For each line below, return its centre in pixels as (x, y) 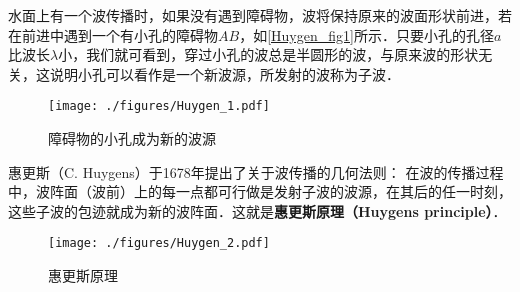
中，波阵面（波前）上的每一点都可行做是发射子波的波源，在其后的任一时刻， (260, 191)
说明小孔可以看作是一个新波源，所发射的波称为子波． (224, 73)
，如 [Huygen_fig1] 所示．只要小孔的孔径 (366, 34)
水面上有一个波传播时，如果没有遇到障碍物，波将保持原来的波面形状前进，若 (260, 15)
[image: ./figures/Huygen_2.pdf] (159, 243)
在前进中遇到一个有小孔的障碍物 (113, 34)
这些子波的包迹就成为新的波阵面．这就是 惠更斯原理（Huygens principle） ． (257, 210)
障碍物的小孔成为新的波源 (132, 138)
